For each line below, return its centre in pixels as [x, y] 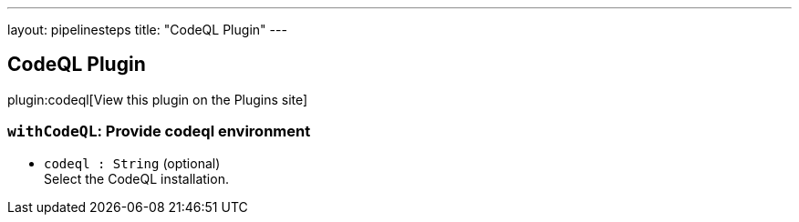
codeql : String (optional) [132, 163]
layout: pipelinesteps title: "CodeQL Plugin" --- [147, 30]
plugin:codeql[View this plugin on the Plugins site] [158, 99]
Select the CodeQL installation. [136, 178]
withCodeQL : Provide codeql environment [159, 131]
